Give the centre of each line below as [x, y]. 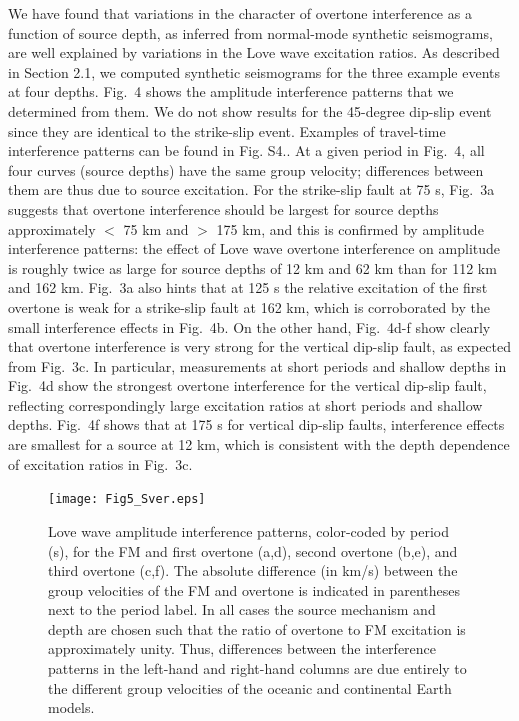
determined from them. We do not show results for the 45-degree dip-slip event [250, 110]
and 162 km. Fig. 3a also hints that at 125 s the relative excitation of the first [248, 287]
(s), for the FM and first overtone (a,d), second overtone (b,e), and [253, 550]
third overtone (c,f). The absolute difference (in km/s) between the [253, 570]
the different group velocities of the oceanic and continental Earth [250, 687]
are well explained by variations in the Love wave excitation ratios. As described [254, 52]
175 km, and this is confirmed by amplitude [350, 228]
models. [71, 707]
